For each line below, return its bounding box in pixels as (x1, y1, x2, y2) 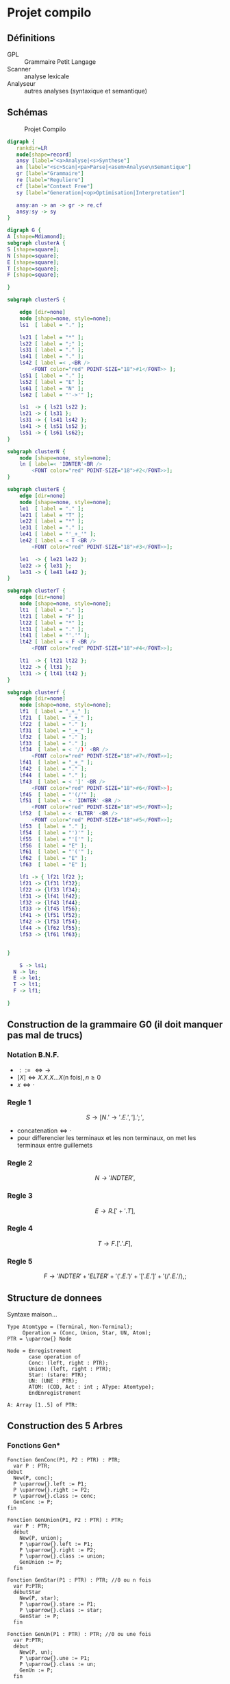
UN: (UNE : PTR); (28, 1377, 78, 1385)
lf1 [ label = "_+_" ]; (19, 708, 90, 715)
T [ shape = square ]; (7, 265, 60, 272)
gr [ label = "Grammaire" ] (16, 170, 84, 177)
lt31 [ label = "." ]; (19, 626, 84, 633)
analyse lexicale (24, 72, 70, 80)
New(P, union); (19, 1534, 63, 1541)
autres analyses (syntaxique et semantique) (24, 87, 148, 95)
